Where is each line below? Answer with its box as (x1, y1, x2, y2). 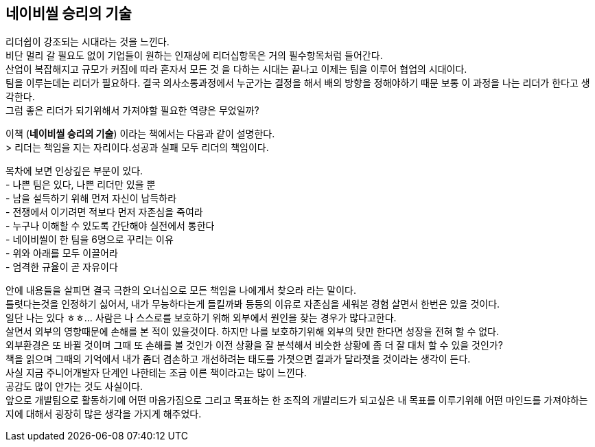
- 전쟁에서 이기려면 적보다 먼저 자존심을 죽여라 (5, 206, 203, 218)
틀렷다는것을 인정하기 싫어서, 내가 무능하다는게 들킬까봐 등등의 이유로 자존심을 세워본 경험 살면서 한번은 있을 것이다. (5, 298, 500, 310)
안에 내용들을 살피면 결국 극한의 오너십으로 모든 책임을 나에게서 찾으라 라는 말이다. (5, 284, 357, 297)
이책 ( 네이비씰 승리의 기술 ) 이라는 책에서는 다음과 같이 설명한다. (5, 128, 275, 140)
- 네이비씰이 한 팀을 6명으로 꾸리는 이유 (5, 233, 174, 246)
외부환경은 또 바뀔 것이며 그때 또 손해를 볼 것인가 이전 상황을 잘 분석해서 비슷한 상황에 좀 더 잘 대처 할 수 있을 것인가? (5, 339, 503, 352)
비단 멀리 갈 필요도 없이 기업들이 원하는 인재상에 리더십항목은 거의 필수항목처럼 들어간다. (5, 49, 383, 62)
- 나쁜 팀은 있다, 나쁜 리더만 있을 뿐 (5, 179, 156, 191)
